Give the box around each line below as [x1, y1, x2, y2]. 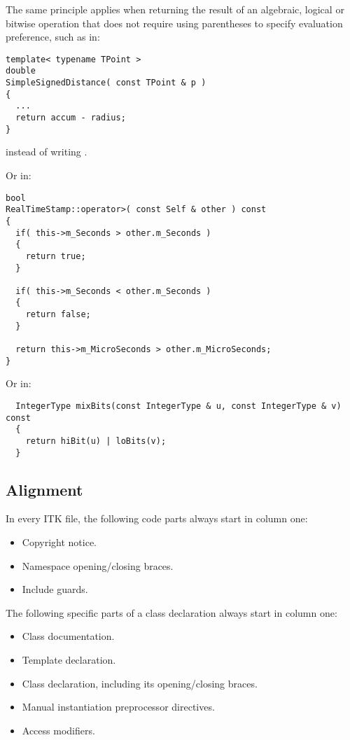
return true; [25, 251, 86, 261]
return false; [25, 309, 91, 320]
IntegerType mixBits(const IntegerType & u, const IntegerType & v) [15, 401, 342, 411]
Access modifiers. [22, 722, 95, 737]
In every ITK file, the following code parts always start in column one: [6, 511, 308, 526]
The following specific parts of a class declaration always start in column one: [6, 605, 337, 620]
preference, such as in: [6, 29, 100, 44]
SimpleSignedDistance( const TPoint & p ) [6, 78, 206, 88]
